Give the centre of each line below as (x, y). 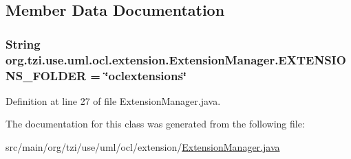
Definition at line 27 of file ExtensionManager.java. (113, 100)
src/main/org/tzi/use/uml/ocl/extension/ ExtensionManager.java (143, 147)
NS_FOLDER (46, 75)
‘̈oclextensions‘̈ (146, 75)
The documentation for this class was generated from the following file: (155, 124)
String (23, 44)
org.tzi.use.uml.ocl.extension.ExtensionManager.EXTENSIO (176, 59)
